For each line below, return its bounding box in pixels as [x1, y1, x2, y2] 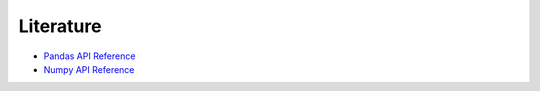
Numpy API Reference [43, 63, 135, 75]
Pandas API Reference [43, 50, 136, 62]
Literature [18, 15, 102, 37]
